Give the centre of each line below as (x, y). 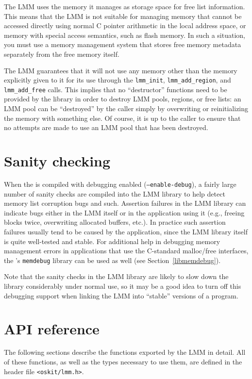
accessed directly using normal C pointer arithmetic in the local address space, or (125, 25)
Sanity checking (57, 161)
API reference (52, 329)
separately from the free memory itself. (62, 54)
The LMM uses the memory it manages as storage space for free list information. (125, 6)
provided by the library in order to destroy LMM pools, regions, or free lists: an (123, 99)
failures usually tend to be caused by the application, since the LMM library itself (126, 231)
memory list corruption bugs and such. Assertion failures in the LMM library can (125, 203)
